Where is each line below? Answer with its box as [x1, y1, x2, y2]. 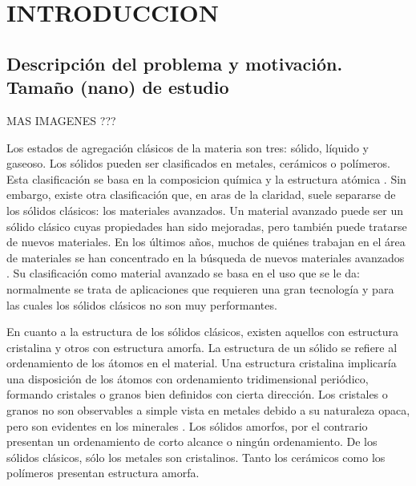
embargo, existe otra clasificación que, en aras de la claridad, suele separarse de [6, 186, 396, 203]
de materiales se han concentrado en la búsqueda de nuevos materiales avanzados [6, 249, 405, 265]
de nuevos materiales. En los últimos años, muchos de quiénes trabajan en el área [6, 233, 406, 250]
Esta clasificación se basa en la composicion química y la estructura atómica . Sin [6, 170, 406, 187]
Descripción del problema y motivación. [6, 51, 343, 75]
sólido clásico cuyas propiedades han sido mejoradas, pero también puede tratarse [6, 217, 407, 234]
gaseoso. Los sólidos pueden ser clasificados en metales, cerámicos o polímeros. [6, 155, 391, 172]
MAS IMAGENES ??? [6, 111, 116, 128]
